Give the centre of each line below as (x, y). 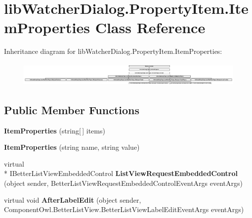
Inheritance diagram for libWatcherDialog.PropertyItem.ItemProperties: (113, 51)
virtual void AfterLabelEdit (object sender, (73, 199)
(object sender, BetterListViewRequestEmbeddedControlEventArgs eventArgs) (123, 183)
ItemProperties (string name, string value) (72, 147)
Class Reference (150, 27)
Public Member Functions (72, 109)
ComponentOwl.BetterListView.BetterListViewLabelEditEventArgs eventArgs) (124, 209)
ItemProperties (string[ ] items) (55, 130)
